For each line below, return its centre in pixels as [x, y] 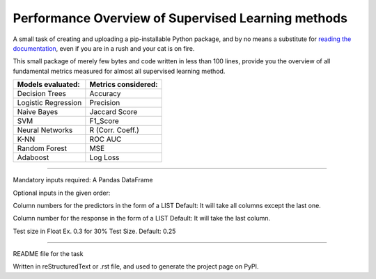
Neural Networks [45, 130]
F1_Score [104, 121]
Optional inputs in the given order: [62, 193]
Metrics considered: [124, 85]
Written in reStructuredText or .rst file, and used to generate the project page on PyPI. [136, 266]
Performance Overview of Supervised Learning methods [180, 18]
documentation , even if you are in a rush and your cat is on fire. [104, 48]
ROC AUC [105, 139]
